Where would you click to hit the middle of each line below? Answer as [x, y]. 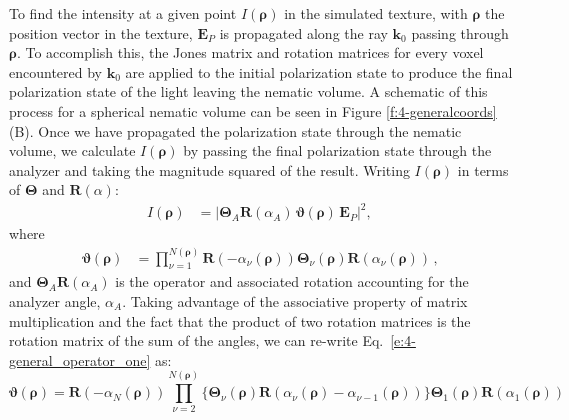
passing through [460, 32]
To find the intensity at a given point [123, 13]
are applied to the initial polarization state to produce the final [319, 71]
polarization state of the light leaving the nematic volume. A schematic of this [248, 91]
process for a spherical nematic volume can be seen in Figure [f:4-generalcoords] [253, 110]
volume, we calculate [72, 150]
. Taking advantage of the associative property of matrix [295, 300]
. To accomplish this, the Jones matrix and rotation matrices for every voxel [250, 52]
